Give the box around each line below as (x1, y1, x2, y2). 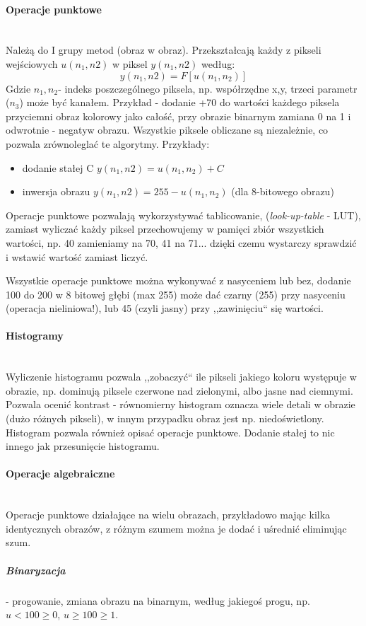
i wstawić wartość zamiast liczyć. (6, 249, 148, 264)
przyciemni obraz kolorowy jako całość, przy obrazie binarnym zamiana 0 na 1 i (6, 108, 351, 123)
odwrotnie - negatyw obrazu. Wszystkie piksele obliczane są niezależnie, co (6, 122, 329, 137)
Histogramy (6, 328, 64, 343)
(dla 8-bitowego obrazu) (231, 184, 334, 199)
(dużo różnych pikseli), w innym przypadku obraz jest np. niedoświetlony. (6, 411, 324, 426)
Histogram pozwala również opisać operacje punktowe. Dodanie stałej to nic (6, 424, 335, 439)
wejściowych (6, 56, 58, 71)
